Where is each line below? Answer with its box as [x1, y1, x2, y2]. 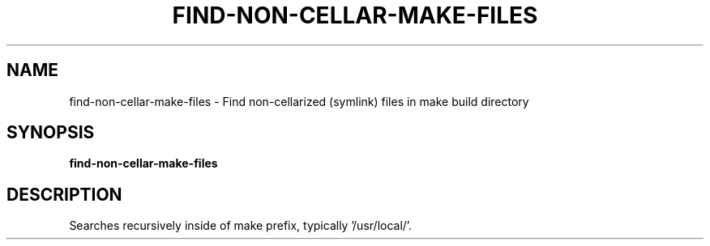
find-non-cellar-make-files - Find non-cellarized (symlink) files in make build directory [69, 94, 529, 108]
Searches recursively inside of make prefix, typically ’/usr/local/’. [69, 218, 413, 233]
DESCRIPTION [6, 184, 122, 205]
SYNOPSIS [6, 122, 95, 143]
